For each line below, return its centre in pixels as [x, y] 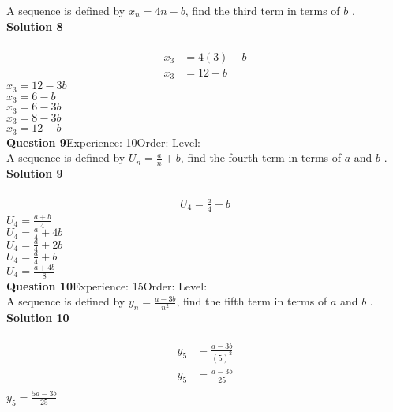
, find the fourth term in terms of [261, 157]
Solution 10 [38, 318]
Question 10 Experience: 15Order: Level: [107, 285]
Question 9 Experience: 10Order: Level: [103, 142]
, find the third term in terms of [262, 10]
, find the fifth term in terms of [252, 301]
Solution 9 [35, 172]
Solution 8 [35, 26]
